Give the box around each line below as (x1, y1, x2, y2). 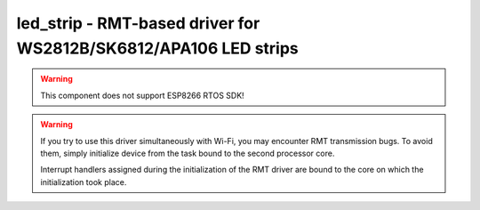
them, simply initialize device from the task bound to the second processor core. (40, 148, 335, 158)
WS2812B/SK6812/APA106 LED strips (16, 38, 300, 58)
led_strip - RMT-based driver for (16, 13, 260, 33)
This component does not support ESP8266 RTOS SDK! (40, 90, 244, 101)
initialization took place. (40, 176, 127, 187)
